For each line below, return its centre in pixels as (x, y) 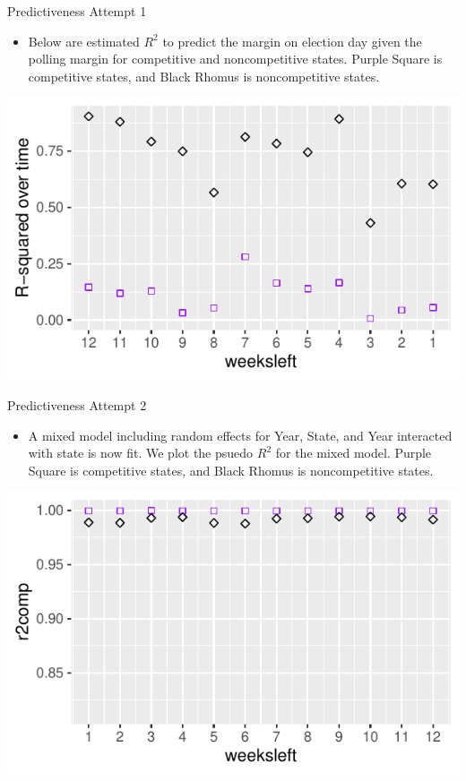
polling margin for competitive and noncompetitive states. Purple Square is (235, 59)
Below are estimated (84, 41)
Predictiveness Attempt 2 (77, 404)
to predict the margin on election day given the (292, 41)
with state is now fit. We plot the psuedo (141, 453)
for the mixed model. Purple (354, 453)
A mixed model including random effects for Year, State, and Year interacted (240, 435)
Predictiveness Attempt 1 (77, 11)
